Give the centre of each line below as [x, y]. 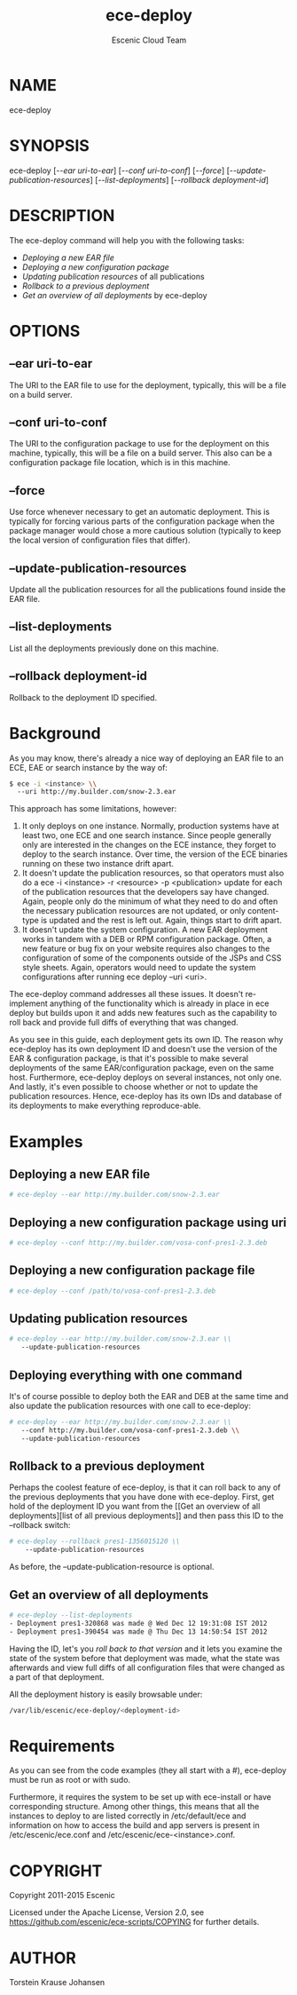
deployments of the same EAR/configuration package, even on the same [142, 1068]
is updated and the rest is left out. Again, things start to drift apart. [161, 921]
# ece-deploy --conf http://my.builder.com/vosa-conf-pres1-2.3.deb [138, 1243]
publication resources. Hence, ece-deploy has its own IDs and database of [145, 1096]
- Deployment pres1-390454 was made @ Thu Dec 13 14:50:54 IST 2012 [138, 1631]
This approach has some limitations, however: [93, 809]
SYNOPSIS [50, 145]
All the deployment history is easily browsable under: [106, 1694]
